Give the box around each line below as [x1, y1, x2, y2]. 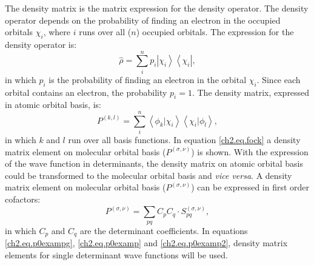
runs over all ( [79, 25, 132, 38]
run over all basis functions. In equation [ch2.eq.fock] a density [68, 133, 301, 146]
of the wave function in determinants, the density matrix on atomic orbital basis [5, 157, 303, 170]
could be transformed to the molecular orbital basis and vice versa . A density [5, 169, 292, 181]
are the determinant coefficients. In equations [79, 224, 248, 236]
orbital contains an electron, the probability [5, 86, 167, 98]
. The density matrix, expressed [192, 86, 310, 98]
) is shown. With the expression [191, 145, 309, 158]
